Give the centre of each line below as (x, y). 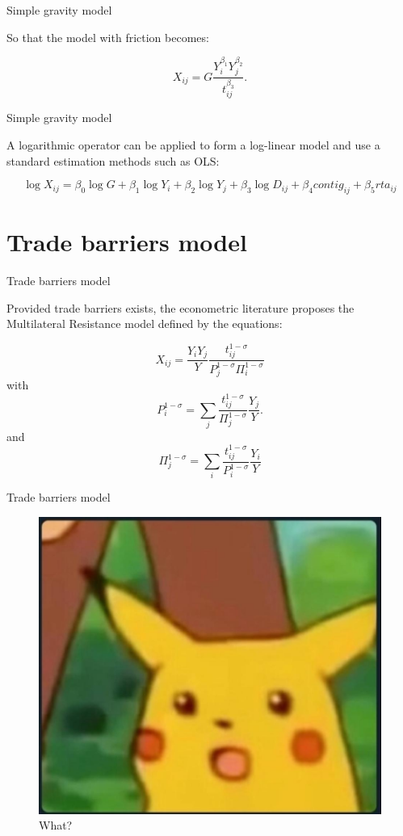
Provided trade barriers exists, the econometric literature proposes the (181, 307)
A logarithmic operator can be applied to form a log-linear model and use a (193, 145)
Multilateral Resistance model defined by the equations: (145, 323)
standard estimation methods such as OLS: (113, 160)
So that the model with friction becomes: (108, 37)
